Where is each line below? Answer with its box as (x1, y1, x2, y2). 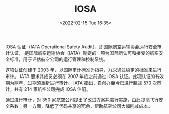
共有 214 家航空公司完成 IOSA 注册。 (14, 86, 91, 92)
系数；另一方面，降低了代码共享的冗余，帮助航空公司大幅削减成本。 (9, 103, 153, 109)
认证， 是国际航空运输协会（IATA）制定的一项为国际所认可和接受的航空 (9, 50, 159, 56)
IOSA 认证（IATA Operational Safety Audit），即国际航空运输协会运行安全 (5, 44, 158, 50)
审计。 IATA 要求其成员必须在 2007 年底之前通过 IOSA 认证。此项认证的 (5, 73, 155, 79)
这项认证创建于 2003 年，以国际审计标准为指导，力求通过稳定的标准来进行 (5, 67, 162, 73)
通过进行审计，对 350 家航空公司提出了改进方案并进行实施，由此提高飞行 (5, 97, 159, 103)
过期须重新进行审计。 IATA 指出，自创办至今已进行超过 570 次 (27, 80, 157, 86)
